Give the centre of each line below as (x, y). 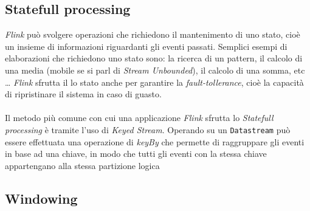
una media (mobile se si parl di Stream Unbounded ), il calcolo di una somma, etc (155, 70)
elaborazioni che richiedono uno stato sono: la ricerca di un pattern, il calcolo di (154, 58)
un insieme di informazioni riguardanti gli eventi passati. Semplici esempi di (146, 46)
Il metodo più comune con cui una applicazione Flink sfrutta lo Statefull (139, 118)
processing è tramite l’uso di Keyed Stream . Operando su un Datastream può (148, 129)
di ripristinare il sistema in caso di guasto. (83, 94)
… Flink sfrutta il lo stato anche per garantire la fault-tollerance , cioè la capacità (154, 82)
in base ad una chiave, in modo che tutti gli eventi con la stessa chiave (136, 154)
